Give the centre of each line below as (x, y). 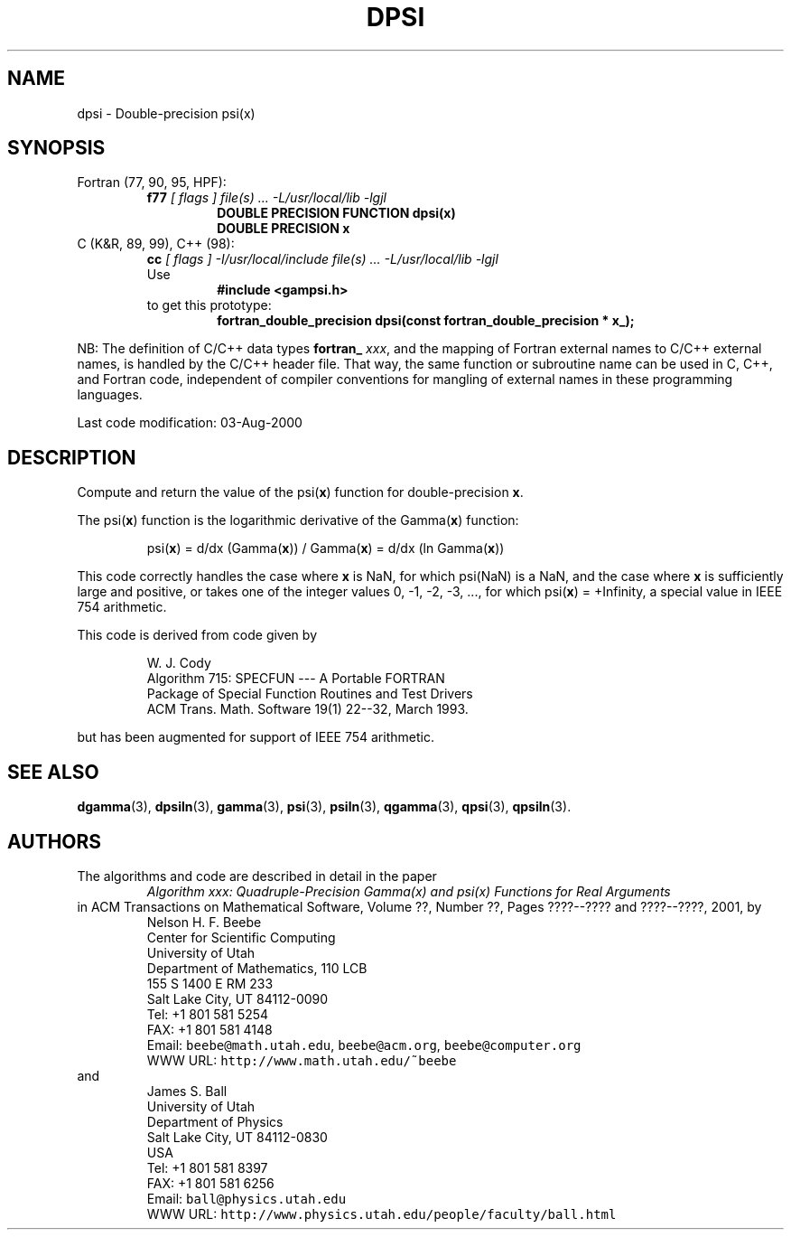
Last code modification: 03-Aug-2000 (190, 423)
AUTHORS (55, 841)
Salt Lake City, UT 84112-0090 (237, 998)
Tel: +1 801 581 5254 (208, 1014)
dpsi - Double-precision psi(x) (166, 113)
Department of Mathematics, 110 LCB (257, 968)
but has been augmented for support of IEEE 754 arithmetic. (256, 737)
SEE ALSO (53, 772)
